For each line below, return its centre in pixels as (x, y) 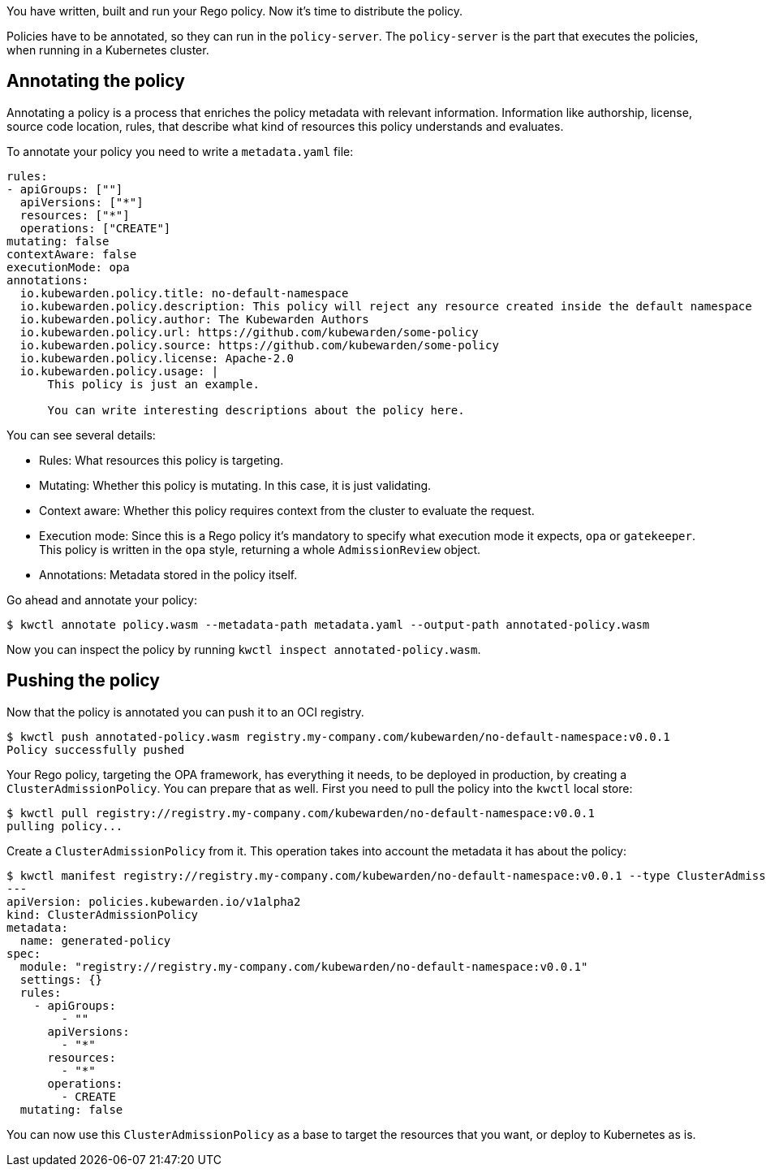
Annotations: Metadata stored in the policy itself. (168, 574)
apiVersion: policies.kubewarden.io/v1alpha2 (154, 901)
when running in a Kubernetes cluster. (108, 50)
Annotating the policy (96, 81)
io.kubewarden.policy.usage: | (119, 371)
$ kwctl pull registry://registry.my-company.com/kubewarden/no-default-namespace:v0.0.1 (301, 813)
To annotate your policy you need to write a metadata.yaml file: (180, 151)
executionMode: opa (68, 267)
